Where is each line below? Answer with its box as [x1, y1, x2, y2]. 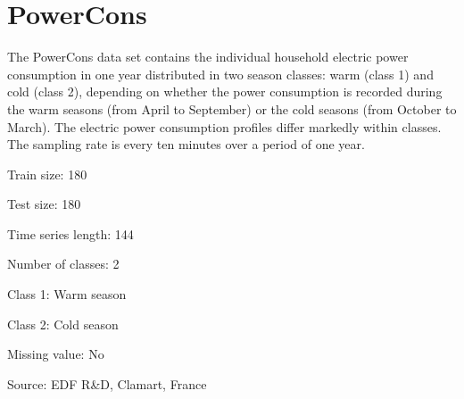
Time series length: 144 [7, 224, 134, 243]
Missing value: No [7, 345, 104, 363]
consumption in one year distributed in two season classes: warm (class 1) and [7, 64, 434, 83]
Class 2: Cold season [7, 314, 119, 333]
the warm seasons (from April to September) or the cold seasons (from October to [7, 99, 457, 118]
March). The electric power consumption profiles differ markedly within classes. [7, 117, 442, 136]
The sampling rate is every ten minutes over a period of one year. [7, 135, 365, 154]
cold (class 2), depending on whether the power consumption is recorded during [7, 82, 443, 101]
